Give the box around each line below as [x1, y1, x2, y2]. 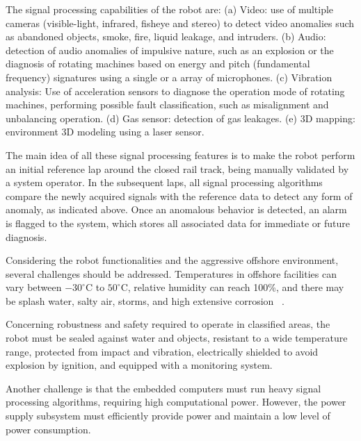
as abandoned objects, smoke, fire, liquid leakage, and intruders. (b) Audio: [6, 29, 326, 44]
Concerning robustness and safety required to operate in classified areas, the [6, 317, 330, 331]
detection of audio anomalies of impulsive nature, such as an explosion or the [6, 42, 334, 57]
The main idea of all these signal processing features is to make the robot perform [6, 147, 355, 162]
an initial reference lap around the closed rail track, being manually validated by [6, 161, 349, 176]
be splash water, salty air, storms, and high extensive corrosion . [6, 293, 284, 308]
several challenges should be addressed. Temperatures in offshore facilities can [6, 266, 337, 281]
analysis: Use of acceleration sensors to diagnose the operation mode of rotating [6, 83, 345, 98]
